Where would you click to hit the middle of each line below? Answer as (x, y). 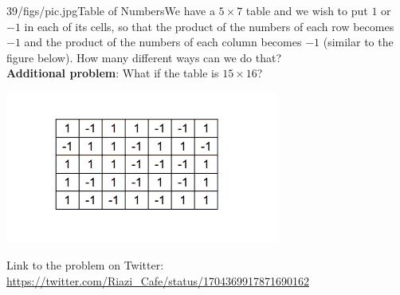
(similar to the (358, 42)
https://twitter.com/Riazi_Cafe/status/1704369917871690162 (158, 280)
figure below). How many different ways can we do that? (144, 57)
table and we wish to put (307, 10)
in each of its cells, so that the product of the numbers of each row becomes (209, 26)
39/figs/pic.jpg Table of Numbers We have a (111, 10)
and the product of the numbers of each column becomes (163, 42)
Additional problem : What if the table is (113, 73)
